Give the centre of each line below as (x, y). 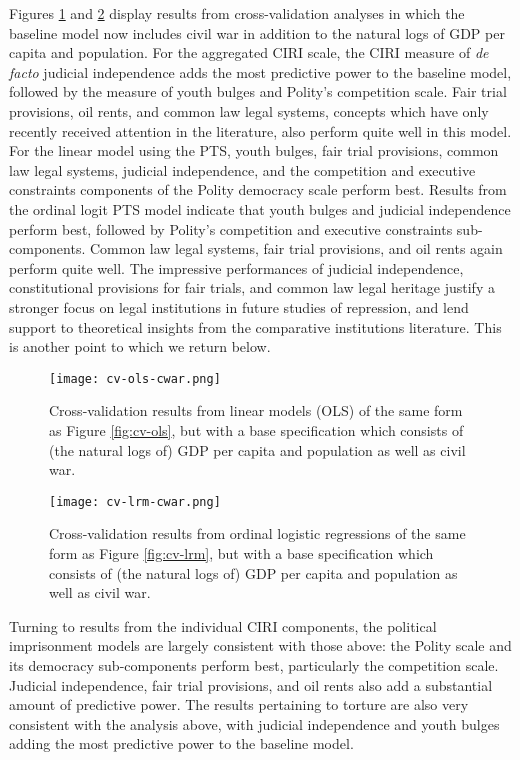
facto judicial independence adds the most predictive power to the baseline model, (260, 71)
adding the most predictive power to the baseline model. (181, 743)
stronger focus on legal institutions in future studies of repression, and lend (239, 306)
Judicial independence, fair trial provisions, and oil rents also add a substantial (251, 684)
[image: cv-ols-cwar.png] (135, 378)
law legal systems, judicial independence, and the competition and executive (242, 169)
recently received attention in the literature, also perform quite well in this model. (260, 130)
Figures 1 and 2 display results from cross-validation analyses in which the (237, 13)
